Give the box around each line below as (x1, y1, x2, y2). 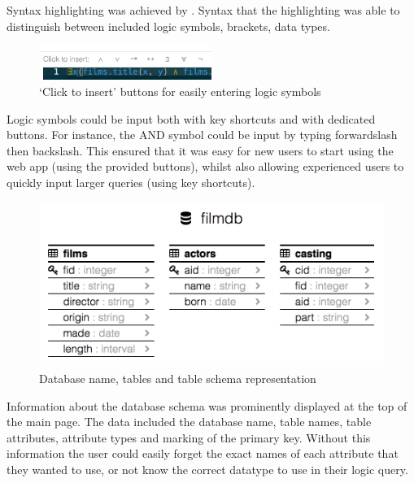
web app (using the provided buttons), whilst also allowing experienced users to (7, 158, 404, 175)
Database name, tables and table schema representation (39, 369, 316, 386)
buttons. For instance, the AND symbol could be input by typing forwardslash (7, 126, 398, 143)
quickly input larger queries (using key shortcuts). (7, 174, 255, 191)
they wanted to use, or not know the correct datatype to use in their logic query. (7, 460, 408, 477)
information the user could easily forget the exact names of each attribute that (7, 445, 399, 462)
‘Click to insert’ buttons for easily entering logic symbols (39, 83, 321, 100)
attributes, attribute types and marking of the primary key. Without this (7, 429, 371, 446)
